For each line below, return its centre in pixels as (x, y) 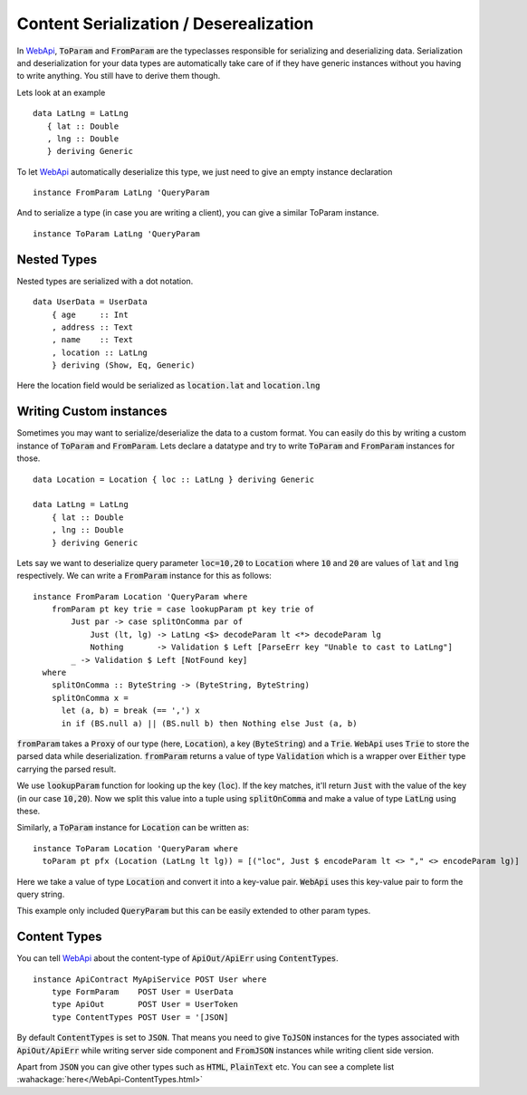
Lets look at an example (61, 92)
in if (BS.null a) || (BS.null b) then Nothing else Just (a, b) (209, 723)
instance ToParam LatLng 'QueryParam (117, 234)
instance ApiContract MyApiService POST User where (150, 979)
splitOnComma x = (90, 698)
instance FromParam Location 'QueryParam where (140, 596)
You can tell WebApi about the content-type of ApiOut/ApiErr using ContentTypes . (177, 958)
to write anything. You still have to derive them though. (119, 76)
